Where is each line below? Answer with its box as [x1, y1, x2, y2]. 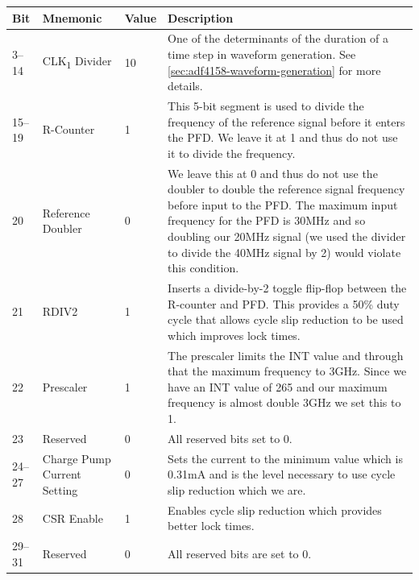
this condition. [168, 259, 239, 276]
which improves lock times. [168, 326, 301, 343]
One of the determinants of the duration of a [168, 30, 389, 47]
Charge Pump [42, 449, 111, 466]
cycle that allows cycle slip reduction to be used [168, 311, 404, 328]
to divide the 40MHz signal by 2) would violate [168, 243, 401, 260]
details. [168, 77, 203, 94]
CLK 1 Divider [42, 52, 112, 72]
